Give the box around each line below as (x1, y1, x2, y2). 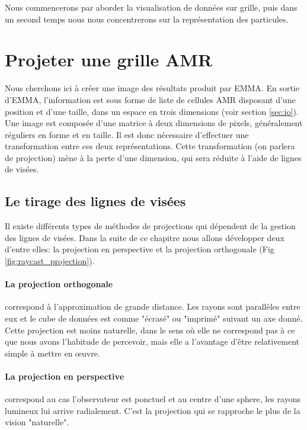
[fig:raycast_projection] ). (5, 255, 95, 267)
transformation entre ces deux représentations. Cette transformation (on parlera (5, 140, 295, 152)
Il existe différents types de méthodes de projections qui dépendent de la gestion (5, 220, 296, 232)
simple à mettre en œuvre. (5, 346, 100, 359)
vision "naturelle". (5, 416, 69, 428)
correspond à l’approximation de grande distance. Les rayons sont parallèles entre (5, 300, 300, 313)
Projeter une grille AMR (5, 47, 213, 72)
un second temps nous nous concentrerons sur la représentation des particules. (5, 12, 289, 25)
